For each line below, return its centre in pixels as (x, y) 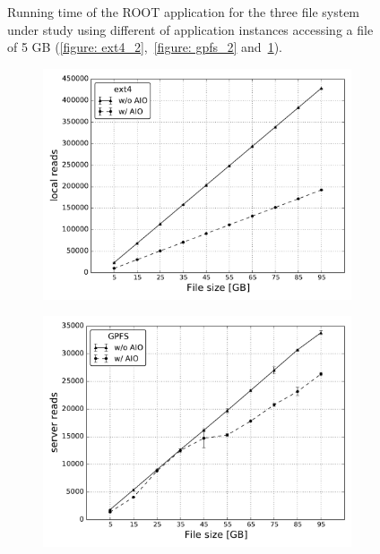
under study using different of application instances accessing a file (190, 29)
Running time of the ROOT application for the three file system (184, 12)
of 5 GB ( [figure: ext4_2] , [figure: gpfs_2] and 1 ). (145, 47)
